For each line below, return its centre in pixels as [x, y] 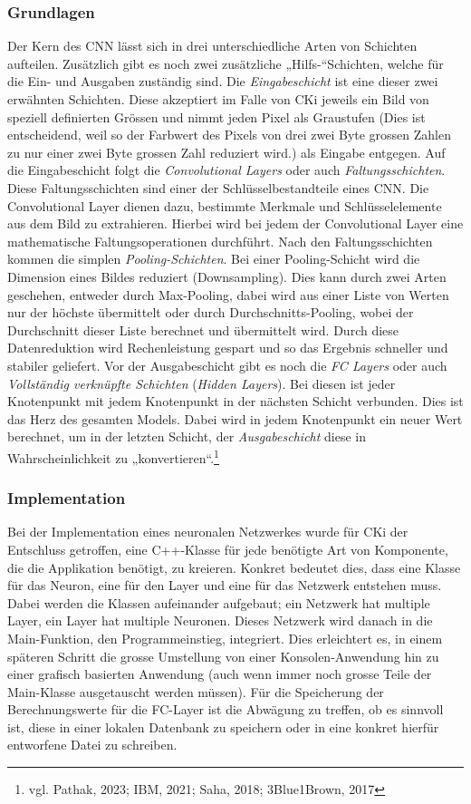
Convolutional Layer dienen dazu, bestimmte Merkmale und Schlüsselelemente [225, 205]
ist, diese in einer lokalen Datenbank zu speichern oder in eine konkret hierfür [223, 727]
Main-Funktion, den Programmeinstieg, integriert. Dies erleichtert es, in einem [225, 638]
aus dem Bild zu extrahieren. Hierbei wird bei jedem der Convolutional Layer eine [235, 223]
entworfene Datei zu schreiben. [92, 745]
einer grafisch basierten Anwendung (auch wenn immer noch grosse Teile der [220, 674]
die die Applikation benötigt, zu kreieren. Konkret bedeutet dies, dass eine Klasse [234, 567]
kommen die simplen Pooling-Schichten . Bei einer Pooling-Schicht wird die [214, 259]
